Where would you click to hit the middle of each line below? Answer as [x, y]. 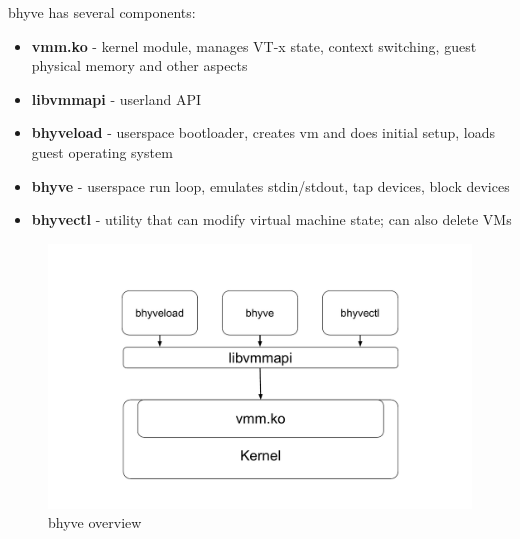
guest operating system [102, 151]
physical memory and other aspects [139, 65]
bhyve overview [95, 522]
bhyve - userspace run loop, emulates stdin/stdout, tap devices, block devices [270, 185]
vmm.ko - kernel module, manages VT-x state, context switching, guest [254, 45]
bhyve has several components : [102, 12]
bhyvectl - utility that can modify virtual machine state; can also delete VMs [271, 219]
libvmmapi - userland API [116, 98]
